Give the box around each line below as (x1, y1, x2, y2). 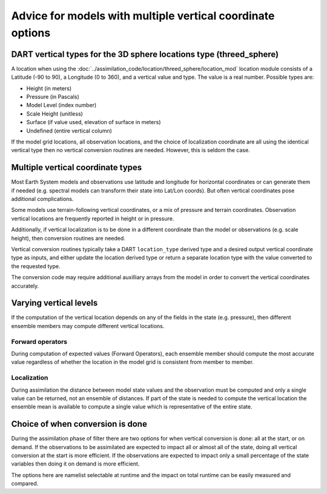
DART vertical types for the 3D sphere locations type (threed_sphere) (11, 49, 279, 59)
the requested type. (11, 262, 61, 269)
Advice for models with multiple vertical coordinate (11, 9, 275, 22)
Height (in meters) (26, 85, 72, 92)
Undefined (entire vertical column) (26, 127, 112, 134)
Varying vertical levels (11, 298, 98, 308)
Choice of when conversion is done (11, 419, 148, 429)
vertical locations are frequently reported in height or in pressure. (11, 215, 174, 222)
